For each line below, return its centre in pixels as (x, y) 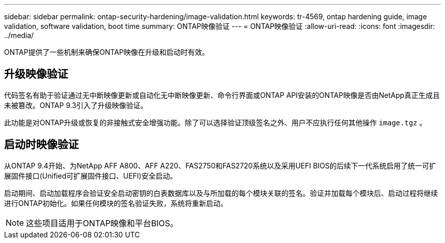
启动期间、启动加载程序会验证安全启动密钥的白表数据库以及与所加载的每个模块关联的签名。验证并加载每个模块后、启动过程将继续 (221, 193)
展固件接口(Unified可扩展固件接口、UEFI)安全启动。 (91, 176)
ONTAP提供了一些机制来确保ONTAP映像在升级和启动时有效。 (107, 52)
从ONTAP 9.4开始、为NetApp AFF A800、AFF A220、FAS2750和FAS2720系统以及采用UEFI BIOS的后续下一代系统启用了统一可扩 (220, 165)
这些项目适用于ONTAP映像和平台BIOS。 (102, 223)
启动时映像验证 (41, 145)
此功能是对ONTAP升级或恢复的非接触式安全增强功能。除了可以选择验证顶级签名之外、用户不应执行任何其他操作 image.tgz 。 (215, 122)
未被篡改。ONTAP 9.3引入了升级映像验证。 (76, 105)
